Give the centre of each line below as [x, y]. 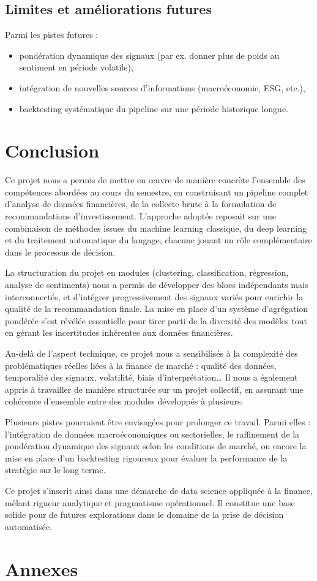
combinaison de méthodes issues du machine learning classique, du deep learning [156, 228]
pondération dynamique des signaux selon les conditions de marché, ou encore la [156, 446]
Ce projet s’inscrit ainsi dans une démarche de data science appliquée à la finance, [159, 490]
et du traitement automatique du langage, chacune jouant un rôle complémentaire [158, 240]
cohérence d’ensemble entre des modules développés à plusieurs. [124, 401]
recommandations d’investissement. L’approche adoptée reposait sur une [140, 216]
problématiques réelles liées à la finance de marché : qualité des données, [141, 365]
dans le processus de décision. [60, 252]
